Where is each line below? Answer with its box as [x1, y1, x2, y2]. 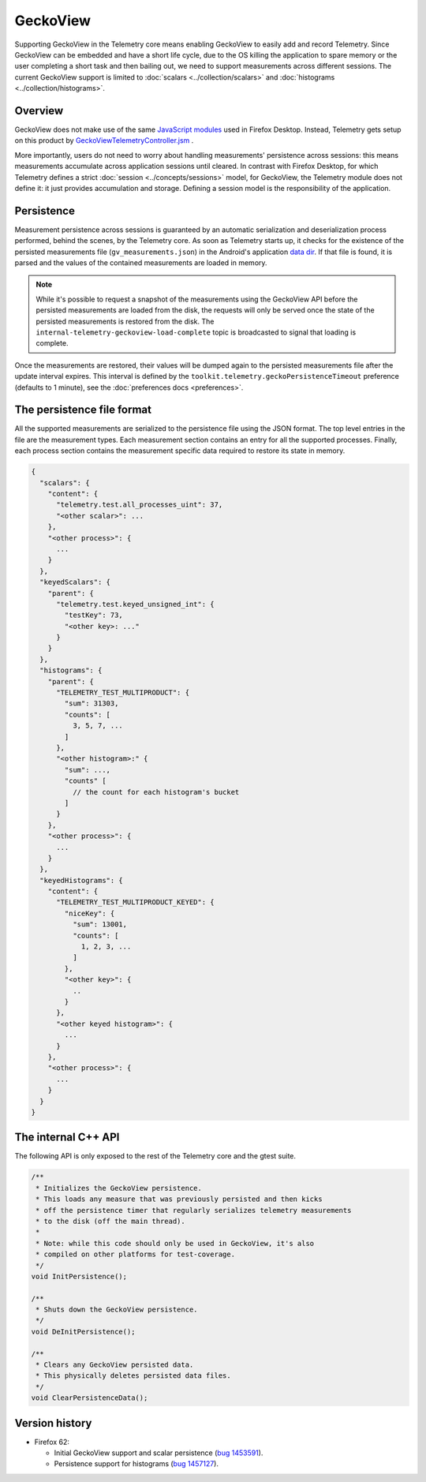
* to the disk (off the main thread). [35, 1216, 185, 1226]
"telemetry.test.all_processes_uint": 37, [56, 500, 223, 509]
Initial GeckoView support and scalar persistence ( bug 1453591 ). [54, 1448, 263, 1458]
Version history [14, 1417, 92, 1430]
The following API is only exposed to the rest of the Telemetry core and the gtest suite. [14, 1151, 296, 1161]
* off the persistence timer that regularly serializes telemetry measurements [35, 1206, 352, 1214]
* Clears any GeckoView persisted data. [35, 1360, 194, 1369]
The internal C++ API [14, 1131, 120, 1144]
